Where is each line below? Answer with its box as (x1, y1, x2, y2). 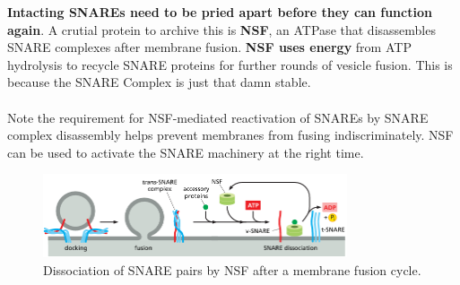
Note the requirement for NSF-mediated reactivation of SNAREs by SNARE (7, 108, 429, 126)
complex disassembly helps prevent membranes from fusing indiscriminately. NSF (7, 125, 454, 144)
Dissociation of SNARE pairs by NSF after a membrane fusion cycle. (43, 260, 421, 279)
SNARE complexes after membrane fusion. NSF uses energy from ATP (7, 38, 412, 56)
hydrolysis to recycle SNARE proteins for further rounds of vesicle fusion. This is (7, 55, 453, 73)
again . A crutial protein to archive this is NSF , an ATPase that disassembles (7, 20, 436, 39)
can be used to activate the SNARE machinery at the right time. (7, 142, 364, 161)
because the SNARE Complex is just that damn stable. (7, 73, 311, 91)
